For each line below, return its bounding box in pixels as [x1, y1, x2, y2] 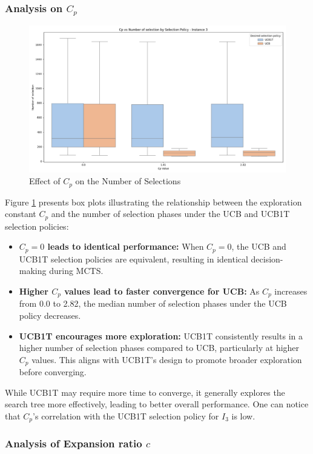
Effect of [29, 175, 61, 187]
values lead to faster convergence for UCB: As [64, 284, 260, 297]
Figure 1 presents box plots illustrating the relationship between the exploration [5, 195, 302, 208]
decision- [251, 252, 283, 265]
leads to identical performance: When [47, 240, 204, 253]
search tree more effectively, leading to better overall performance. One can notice [5, 398, 309, 410]
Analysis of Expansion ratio [5, 436, 142, 451]
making [19, 264, 47, 277]
